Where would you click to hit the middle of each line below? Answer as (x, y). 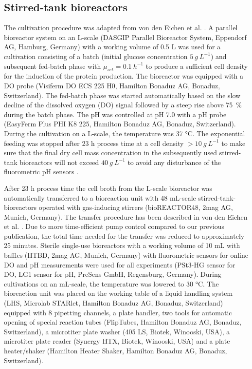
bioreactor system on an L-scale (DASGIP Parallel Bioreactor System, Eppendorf (125, 37)
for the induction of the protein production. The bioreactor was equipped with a (124, 76)
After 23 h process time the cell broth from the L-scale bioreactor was (108, 188)
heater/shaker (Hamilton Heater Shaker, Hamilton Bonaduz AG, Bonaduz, (116, 350)
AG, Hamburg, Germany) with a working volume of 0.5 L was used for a (112, 47)
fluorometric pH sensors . (41, 172)
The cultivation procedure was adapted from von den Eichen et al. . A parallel (121, 28)
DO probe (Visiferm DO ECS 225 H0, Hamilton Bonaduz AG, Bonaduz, (112, 85)
